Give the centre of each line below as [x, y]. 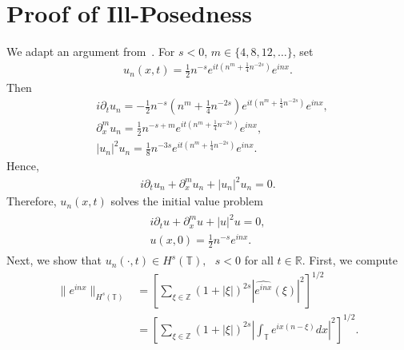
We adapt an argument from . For [91, 52]
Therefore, [32, 201]
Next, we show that [54, 260]
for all [259, 260]
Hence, [23, 165]
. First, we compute [350, 260]
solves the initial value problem [187, 201]
